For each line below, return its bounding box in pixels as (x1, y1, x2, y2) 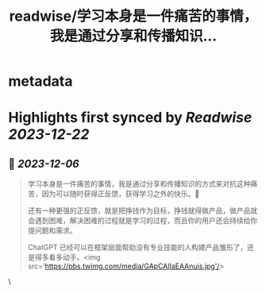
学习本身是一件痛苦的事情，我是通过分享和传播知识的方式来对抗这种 (27, 179, 251, 189)
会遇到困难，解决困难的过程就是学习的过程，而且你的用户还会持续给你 (27, 216, 258, 226)
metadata (8, 72, 73, 91)
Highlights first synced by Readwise (8, 109, 253, 127)
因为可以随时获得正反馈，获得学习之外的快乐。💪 (41, 189, 200, 199)
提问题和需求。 (27, 226, 77, 235)
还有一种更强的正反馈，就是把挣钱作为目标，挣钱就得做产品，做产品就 (27, 206, 258, 215)
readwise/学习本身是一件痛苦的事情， (9, 7, 258, 25)
